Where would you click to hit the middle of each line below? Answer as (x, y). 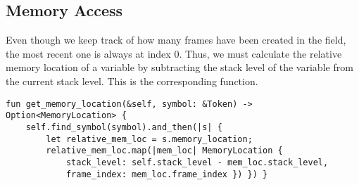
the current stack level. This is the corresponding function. (132, 81)
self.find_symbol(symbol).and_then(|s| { (124, 127)
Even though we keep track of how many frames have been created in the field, (176, 40)
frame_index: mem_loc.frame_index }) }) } (167, 174)
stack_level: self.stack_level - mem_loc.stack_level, (197, 162)
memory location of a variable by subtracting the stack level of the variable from (179, 67)
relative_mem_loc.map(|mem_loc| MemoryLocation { (164, 151)
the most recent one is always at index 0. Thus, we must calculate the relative (174, 53)
